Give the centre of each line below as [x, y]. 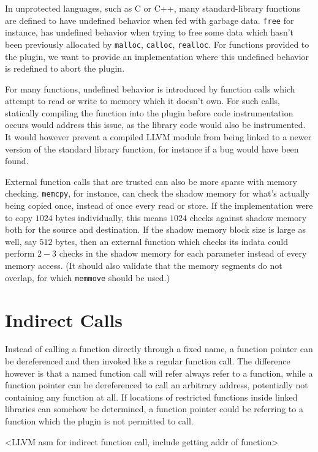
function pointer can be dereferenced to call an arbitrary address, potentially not [157, 385]
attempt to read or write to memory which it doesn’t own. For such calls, [142, 101]
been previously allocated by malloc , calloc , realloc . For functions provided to [157, 44]
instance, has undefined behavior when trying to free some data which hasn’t [150, 32]
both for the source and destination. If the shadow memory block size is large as [155, 229]
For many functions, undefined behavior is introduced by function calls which [150, 89]
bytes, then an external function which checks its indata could [172, 241]
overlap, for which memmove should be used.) [87, 277]
